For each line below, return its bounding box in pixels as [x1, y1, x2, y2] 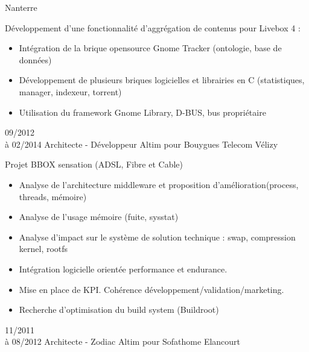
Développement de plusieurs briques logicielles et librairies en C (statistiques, [19, 74, 305, 86]
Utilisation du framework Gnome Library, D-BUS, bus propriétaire [19, 105, 266, 118]
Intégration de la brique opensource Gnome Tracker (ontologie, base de [19, 42, 282, 54]
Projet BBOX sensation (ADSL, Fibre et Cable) [5, 158, 183, 171]
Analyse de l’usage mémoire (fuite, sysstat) [19, 210, 179, 223]
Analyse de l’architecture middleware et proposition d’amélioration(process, [19, 178, 299, 190]
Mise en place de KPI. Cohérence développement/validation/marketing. [19, 283, 284, 295]
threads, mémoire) [19, 190, 87, 203]
